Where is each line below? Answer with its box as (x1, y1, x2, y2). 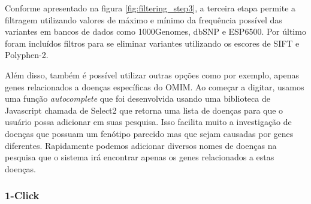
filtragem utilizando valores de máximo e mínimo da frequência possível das (5, 13, 282, 26)
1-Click (5, 188, 40, 203)
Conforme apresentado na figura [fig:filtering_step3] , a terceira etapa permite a (5, 2, 296, 14)
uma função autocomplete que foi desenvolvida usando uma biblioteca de (5, 92, 270, 105)
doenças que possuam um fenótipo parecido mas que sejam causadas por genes (5, 127, 294, 139)
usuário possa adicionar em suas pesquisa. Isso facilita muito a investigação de (5, 115, 292, 128)
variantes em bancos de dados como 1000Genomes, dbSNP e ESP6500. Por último (5, 25, 306, 38)
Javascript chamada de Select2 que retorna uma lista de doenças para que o (5, 103, 283, 116)
